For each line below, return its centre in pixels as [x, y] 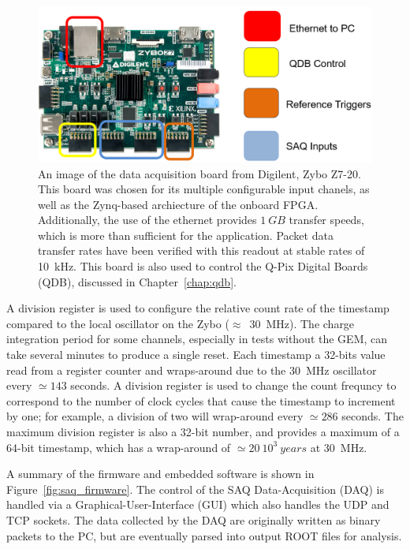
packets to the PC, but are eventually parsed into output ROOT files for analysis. [204, 535]
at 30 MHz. [339, 447]
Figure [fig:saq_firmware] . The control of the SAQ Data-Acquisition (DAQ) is [195, 489]
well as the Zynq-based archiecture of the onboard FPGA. [178, 204]
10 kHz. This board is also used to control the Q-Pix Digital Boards [203, 266]
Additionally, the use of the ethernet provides [147, 220]
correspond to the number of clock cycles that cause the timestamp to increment [201, 400]
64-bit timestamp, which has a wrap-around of [119, 447]
